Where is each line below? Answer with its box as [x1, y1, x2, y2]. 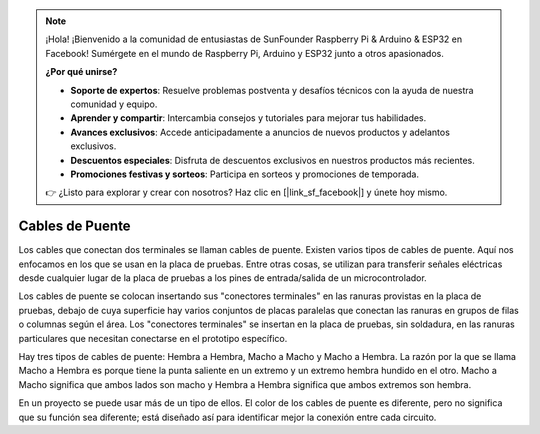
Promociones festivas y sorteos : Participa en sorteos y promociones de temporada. [70, 168, 420, 180]
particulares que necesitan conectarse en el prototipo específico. [18, 332, 288, 344]
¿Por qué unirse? [45, 66, 118, 78]
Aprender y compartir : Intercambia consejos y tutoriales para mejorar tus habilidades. [70, 112, 427, 124]
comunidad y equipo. [70, 98, 158, 110]
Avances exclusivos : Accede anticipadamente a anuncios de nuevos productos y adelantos [70, 126, 450, 138]
